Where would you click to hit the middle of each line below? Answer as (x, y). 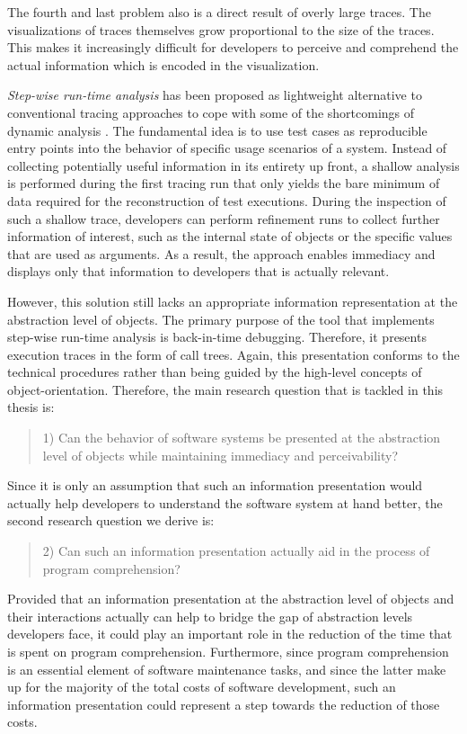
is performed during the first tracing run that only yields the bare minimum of (224, 183)
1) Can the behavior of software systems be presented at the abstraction (242, 438)
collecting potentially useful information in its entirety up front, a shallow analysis (233, 165)
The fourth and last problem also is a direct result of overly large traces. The (219, 12)
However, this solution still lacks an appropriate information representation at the (233, 301)
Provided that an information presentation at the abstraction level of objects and (231, 599)
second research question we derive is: (111, 520)
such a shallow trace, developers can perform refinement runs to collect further (224, 218)
